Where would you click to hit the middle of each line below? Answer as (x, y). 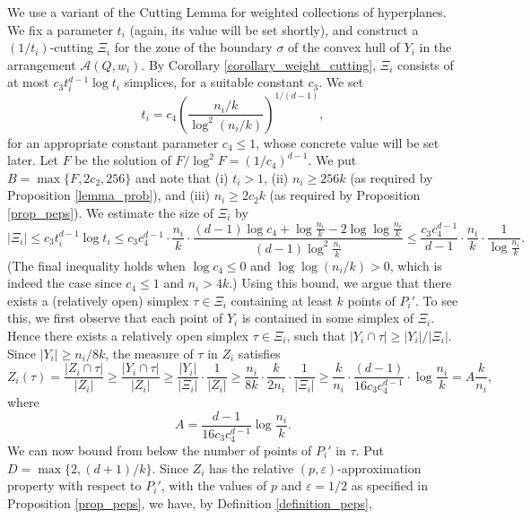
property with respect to (74, 485)
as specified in (390, 485)
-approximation (379, 467)
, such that (316, 335)
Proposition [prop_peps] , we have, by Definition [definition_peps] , (190, 502)
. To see (437, 300)
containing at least (282, 300)
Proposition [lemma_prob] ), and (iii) (109, 195)
